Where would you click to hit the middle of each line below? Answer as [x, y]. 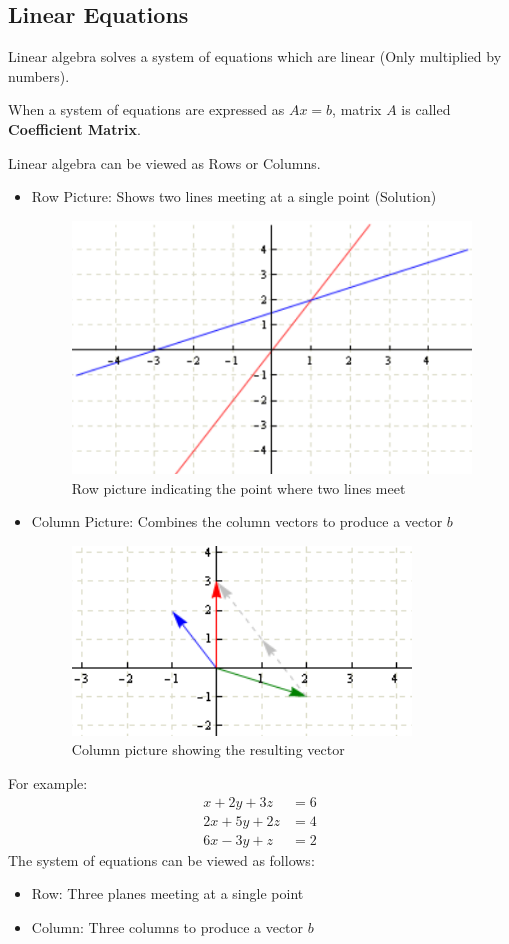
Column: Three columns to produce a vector [167, 926]
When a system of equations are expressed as [146, 109]
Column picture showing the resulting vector [208, 749]
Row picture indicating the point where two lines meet [238, 487]
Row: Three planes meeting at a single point [167, 893]
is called [426, 109]
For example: [48, 783]
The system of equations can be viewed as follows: [161, 859]
